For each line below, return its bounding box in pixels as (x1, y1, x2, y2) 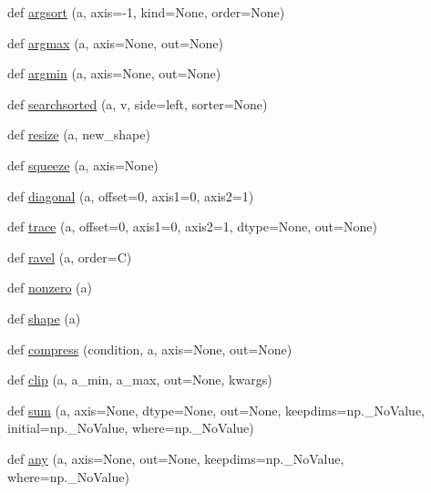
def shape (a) (7, 308, 81, 327)
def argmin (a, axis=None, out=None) (7, 64, 221, 83)
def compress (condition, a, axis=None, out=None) (7, 339, 292, 358)
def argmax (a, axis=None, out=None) (7, 33, 223, 52)
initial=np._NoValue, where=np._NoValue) (7, 418, 254, 437)
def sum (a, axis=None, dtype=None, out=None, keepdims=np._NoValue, (7, 400, 426, 419)
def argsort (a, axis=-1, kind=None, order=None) (7, 3, 285, 21)
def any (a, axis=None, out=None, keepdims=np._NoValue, (7, 448, 344, 467)
